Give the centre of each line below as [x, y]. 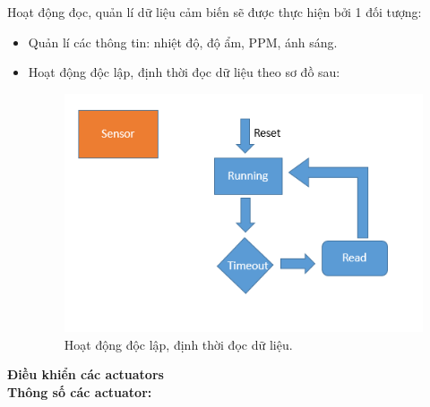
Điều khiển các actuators [86, 374]
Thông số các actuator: [80, 391]
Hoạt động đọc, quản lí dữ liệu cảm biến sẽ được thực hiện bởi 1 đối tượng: [215, 12]
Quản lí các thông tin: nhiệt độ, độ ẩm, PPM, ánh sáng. [183, 42]
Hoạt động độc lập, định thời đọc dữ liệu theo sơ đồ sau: [184, 72]
